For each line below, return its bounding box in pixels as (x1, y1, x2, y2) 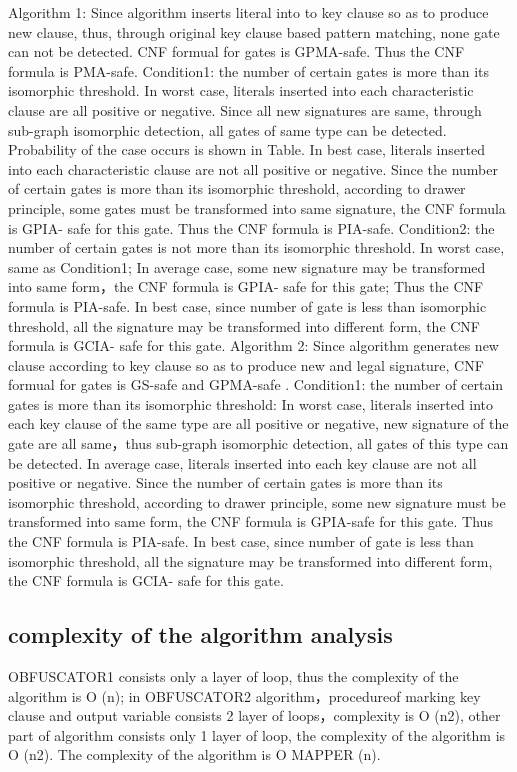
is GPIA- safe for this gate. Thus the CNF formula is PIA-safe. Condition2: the (8, 217, 495, 238)
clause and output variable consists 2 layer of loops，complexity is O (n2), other (8, 705, 501, 726)
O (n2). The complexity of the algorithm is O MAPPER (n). (8, 744, 381, 765)
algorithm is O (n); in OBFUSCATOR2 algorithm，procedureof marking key (8, 685, 481, 706)
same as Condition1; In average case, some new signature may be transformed (8, 256, 486, 277)
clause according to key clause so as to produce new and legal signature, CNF (8, 354, 484, 375)
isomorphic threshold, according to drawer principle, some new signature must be (8, 491, 506, 512)
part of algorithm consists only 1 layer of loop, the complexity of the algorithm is (8, 724, 506, 745)
